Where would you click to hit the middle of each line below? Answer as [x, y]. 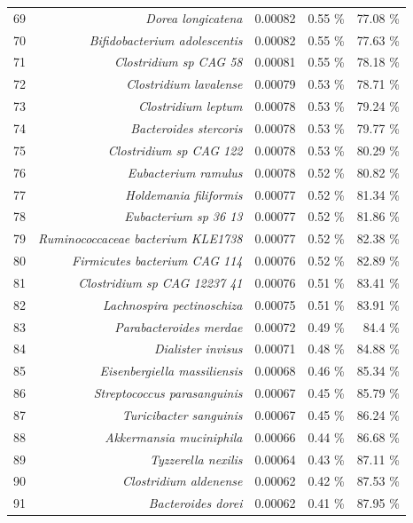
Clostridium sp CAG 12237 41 [160, 282]
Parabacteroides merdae [179, 326]
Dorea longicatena [194, 17]
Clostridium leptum [190, 106]
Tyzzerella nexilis [196, 459]
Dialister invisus [198, 349]
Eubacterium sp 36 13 [183, 216]
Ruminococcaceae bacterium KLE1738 [140, 238]
